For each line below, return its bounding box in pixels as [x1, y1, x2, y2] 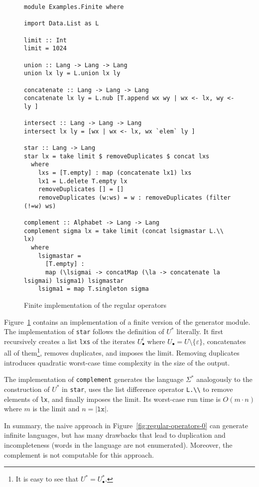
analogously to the [196, 374, 253, 384]
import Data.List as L [24, 20, 99, 27]
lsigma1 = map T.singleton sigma [38, 285, 149, 293]
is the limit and [32, 403, 80, 414]
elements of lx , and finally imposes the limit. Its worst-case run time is [4, 393, 221, 404]
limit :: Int [24, 36, 67, 44]
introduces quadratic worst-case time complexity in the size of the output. [4, 357, 230, 367]
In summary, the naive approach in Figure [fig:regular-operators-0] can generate [4, 420, 248, 430]
